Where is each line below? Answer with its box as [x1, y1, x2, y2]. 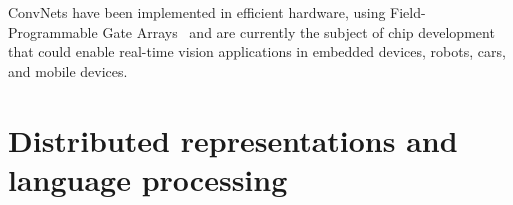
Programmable [8, 21, 98, 42]
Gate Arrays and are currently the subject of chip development [102, 21, 495, 42]
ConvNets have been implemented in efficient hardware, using [8, 2, 386, 22]
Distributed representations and [8, 119, 458, 160]
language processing [8, 158, 288, 199]
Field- [390, 2, 426, 22]
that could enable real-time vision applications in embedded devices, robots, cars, [8, 41, 506, 62]
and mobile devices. [8, 60, 128, 81]
